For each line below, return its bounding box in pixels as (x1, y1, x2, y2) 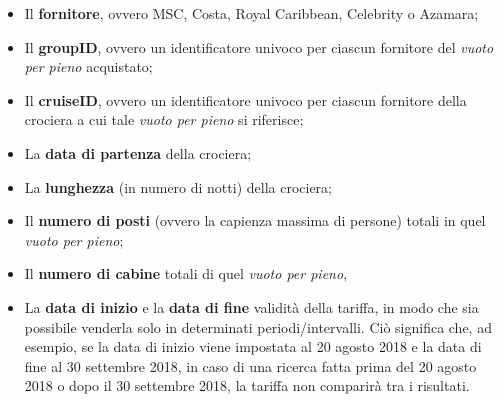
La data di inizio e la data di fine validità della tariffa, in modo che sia (24, 296, 479, 317)
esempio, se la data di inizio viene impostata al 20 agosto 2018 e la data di (24, 336, 482, 357)
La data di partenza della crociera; (24, 142, 252, 163)
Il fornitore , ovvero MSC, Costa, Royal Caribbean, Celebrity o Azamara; (24, 3, 479, 23)
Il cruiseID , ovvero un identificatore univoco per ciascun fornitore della (24, 89, 467, 110)
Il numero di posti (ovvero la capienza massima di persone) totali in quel (24, 210, 486, 231)
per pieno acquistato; (24, 56, 153, 77)
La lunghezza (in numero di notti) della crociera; (24, 176, 333, 197)
